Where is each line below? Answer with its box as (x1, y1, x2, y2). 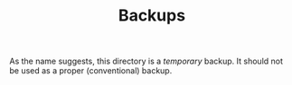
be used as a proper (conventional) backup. (9, 65, 173, 76)
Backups (118, 5, 186, 26)
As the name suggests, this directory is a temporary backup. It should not (9, 55, 283, 67)
